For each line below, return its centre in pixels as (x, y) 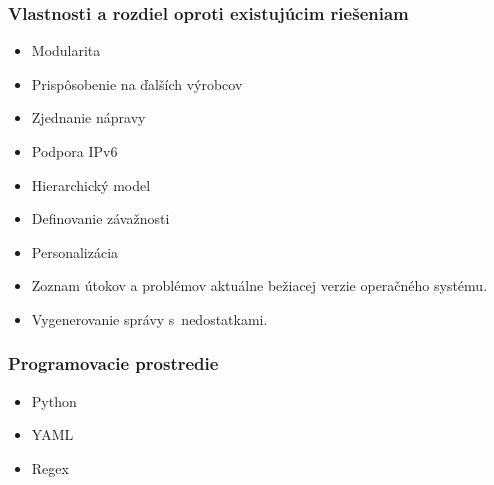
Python (54, 400)
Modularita (66, 50)
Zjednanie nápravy (88, 117)
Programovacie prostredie (113, 363)
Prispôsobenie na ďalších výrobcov (137, 83)
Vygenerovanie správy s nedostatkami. (149, 318)
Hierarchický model (91, 184)
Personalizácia (75, 251)
